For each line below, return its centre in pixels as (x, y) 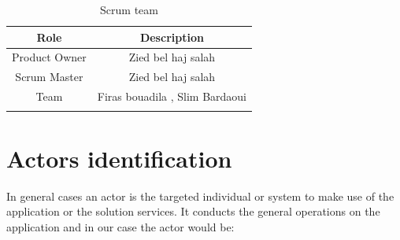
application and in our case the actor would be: (120, 226)
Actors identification (119, 158)
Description (172, 37)
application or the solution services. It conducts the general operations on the (193, 211)
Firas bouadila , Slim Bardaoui (172, 96)
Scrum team (129, 9)
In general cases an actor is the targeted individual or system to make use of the (200, 196)
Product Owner (49, 57)
